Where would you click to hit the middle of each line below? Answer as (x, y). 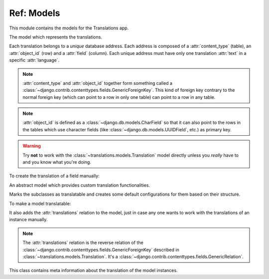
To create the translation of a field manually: (54, 176)
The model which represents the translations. (56, 37)
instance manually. (28, 220)
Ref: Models (35, 13)
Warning (32, 146)
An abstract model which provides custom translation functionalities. (80, 185)
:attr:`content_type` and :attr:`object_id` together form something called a (98, 83)
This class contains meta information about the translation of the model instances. (93, 271)
